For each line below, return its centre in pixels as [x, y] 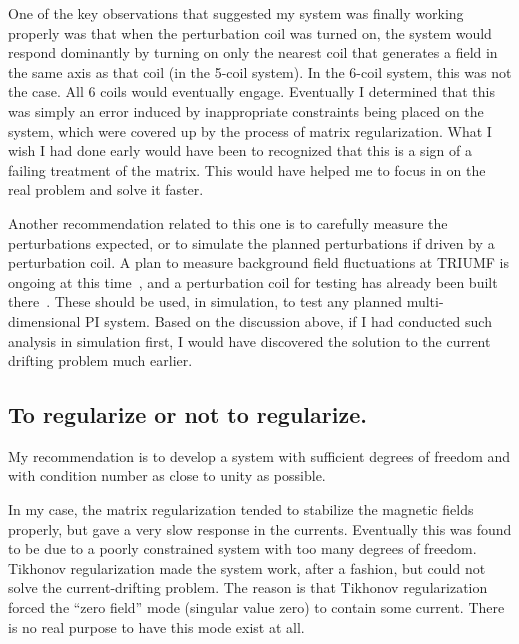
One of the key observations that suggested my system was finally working [236, 13]
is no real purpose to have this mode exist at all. [156, 626]
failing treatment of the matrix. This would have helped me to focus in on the [247, 169]
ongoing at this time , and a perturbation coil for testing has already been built [253, 281]
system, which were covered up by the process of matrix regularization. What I [250, 130]
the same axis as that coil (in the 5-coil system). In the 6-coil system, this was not [260, 71]
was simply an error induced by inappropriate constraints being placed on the [246, 110]
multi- [425, 301]
